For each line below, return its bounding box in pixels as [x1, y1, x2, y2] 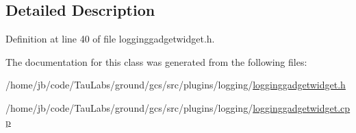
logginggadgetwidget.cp [253, 100, 351, 114]
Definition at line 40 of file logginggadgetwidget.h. [5, 32, 215, 46]
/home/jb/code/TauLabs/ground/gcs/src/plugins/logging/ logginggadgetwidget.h [5, 77, 346, 92]
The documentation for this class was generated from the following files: [5, 54, 307, 69]
